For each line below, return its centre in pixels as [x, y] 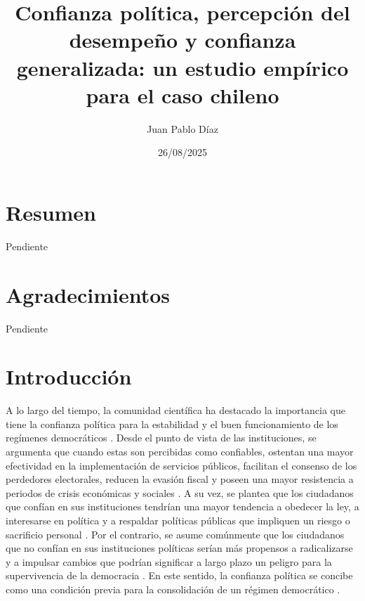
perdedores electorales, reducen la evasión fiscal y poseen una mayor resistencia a [180, 479]
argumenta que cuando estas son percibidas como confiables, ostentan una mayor [180, 452]
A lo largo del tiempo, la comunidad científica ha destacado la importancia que [175, 410]
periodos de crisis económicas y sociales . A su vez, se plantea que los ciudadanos [180, 492]
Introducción [69, 376]
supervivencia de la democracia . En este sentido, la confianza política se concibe [179, 575]
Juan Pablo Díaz [182, 128]
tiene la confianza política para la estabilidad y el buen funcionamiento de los [172, 424]
